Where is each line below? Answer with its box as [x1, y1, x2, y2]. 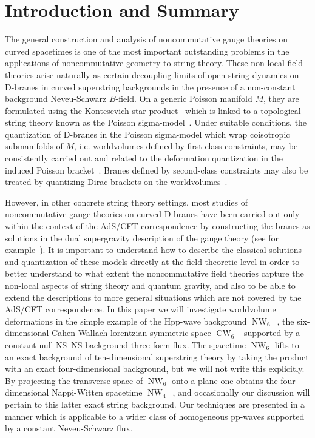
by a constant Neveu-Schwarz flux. [5, 422, 133, 434]
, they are [263, 92, 299, 105]
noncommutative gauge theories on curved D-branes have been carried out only [5, 207, 300, 220]
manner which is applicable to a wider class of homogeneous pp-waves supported [5, 409, 305, 422]
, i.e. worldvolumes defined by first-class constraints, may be [74, 140, 298, 152]
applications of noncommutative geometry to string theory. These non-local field [5, 56, 303, 69]
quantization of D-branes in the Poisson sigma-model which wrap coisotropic [5, 127, 290, 140]
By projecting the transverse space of [5, 374, 143, 386]
